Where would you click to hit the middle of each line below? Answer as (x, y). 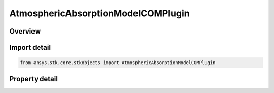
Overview (25, 31)
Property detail (34, 79)
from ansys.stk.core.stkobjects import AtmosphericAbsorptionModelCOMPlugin (118, 63)
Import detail (30, 48)
